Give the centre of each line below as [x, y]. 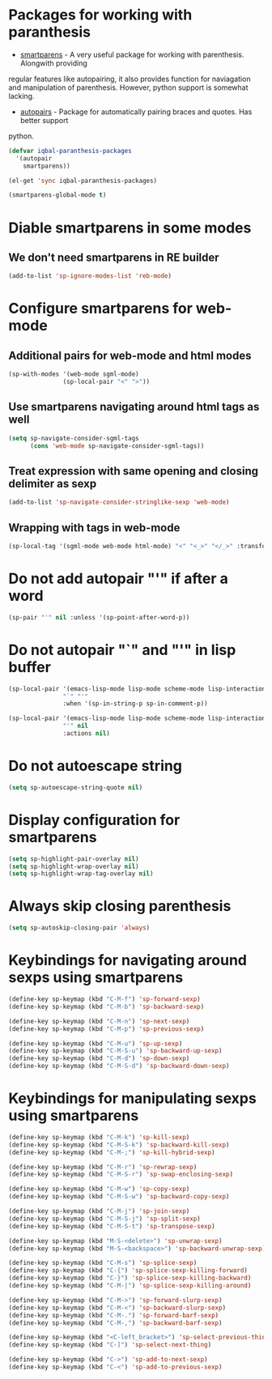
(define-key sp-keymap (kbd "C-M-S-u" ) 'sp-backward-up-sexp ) [115, 1051]
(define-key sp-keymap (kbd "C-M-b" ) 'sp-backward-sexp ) [106, 1007]
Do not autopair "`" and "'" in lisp [122, 650]
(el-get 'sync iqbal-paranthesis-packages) [83, 181]
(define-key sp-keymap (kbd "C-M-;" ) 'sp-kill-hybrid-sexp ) [112, 1152]
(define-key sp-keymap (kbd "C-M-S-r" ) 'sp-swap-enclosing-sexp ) [121, 1175]
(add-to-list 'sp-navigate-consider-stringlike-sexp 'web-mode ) [119, 502]
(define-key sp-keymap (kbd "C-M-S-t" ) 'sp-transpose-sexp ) [112, 1226]
